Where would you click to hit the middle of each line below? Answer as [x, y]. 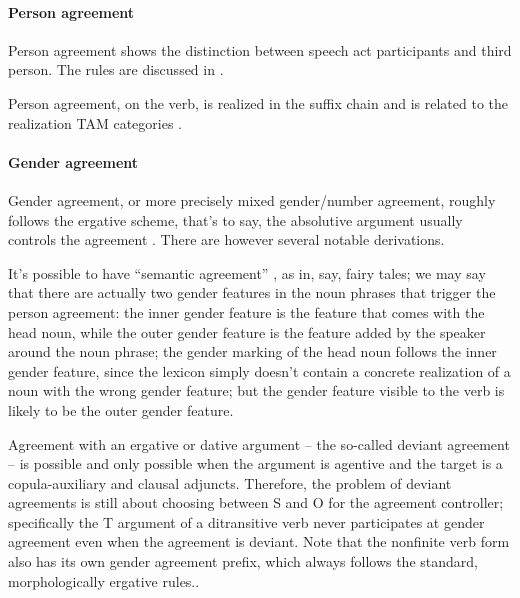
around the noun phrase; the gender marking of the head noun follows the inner [252, 351]
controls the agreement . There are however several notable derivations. [226, 239]
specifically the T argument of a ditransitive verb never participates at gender [246, 521]
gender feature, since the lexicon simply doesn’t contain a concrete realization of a [259, 370]
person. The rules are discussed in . [116, 69]
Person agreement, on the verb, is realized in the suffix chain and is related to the [258, 102]
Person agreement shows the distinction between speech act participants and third [260, 49]
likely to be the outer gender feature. [121, 409]
